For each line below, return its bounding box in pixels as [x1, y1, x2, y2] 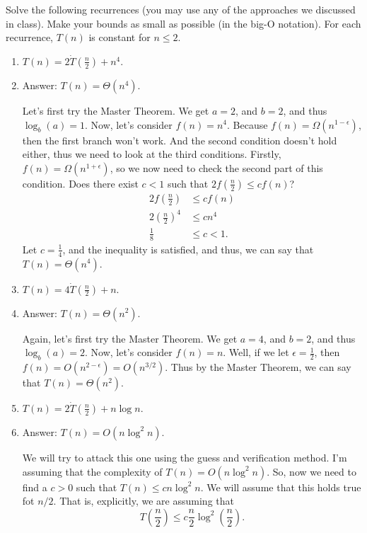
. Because [226, 117, 268, 132]
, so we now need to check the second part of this [110, 160, 323, 175]
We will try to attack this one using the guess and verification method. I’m [22, 449, 347, 464]
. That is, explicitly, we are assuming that [53, 493, 234, 508]
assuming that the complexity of [22, 464, 163, 478]
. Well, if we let [223, 345, 289, 360]
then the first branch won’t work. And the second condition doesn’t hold [22, 132, 337, 147]
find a [22, 479, 47, 494]
